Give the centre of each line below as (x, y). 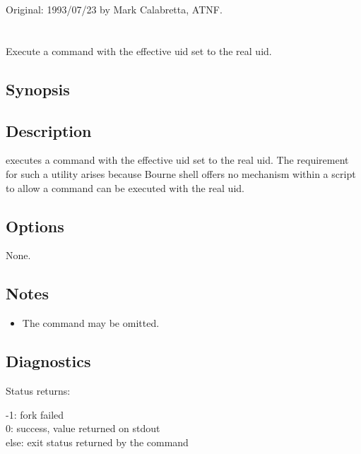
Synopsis (38, 89)
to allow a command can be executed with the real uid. (125, 187)
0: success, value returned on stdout (83, 428)
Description (49, 130)
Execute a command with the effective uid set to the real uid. (139, 50)
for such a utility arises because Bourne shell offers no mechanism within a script (181, 173)
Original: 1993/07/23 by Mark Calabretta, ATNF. (114, 9)
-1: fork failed (35, 414)
